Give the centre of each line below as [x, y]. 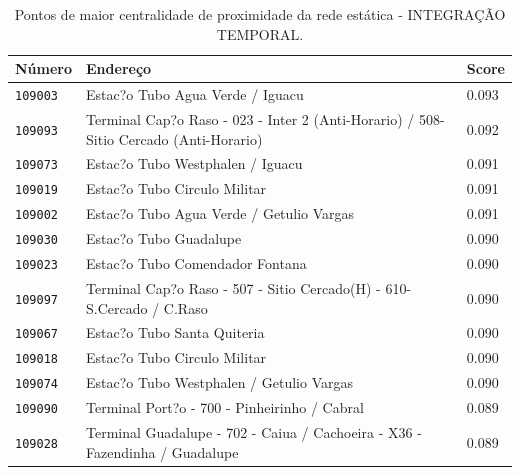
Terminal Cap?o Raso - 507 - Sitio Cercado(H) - [233, 287]
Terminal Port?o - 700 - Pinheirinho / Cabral [225, 407]
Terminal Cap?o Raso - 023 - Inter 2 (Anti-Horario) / [250, 118]
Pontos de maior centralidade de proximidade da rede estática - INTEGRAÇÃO [260, 14]
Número [44, 68]
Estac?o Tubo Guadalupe [164, 238]
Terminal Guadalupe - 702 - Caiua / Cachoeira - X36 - [254, 431]
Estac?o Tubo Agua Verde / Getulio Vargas [220, 213]
